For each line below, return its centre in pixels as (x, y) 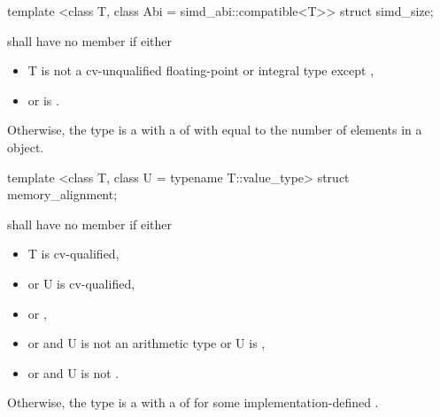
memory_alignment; (62, 194)
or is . (43, 100)
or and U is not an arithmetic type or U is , (147, 343)
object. (26, 147)
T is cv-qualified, (73, 254)
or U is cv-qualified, (81, 283)
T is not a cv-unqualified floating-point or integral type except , (201, 70)
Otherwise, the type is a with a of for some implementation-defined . (193, 402)
